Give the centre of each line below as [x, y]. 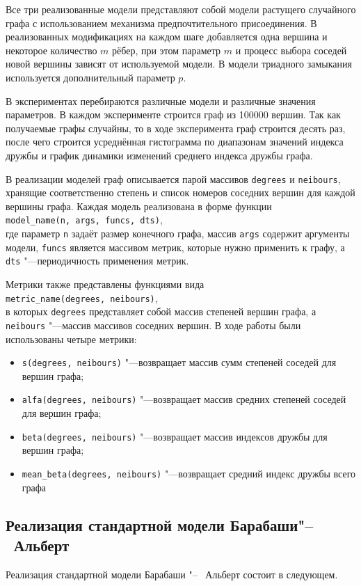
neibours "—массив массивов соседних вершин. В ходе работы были [153, 325]
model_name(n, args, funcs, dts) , [84, 220]
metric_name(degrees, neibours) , [82, 298]
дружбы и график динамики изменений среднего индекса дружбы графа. [159, 155]
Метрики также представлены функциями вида [105, 284]
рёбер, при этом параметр [167, 50]
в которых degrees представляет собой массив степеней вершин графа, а [161, 311]
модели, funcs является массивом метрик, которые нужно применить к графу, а [175, 247]
